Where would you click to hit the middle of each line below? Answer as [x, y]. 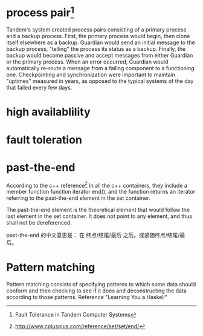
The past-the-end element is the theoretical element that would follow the [98, 210]
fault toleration [44, 140]
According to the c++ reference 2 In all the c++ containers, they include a [97, 185]
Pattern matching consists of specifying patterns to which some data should [101, 285]
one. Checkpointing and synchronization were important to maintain [91, 75]
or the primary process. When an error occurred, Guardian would [87, 62]
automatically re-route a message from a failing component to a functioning [100, 68]
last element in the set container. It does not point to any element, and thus [99, 216]
